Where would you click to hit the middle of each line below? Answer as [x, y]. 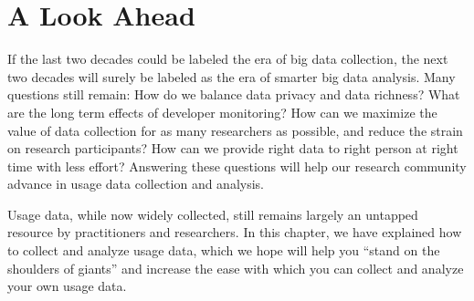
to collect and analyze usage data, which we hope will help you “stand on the [224, 250]
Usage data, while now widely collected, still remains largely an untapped [213, 214]
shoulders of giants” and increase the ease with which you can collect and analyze [236, 268]
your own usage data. [67, 286]
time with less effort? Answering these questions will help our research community [237, 166]
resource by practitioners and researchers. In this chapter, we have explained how [235, 232]
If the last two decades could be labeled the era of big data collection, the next [228, 59]
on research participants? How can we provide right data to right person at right [233, 148]
